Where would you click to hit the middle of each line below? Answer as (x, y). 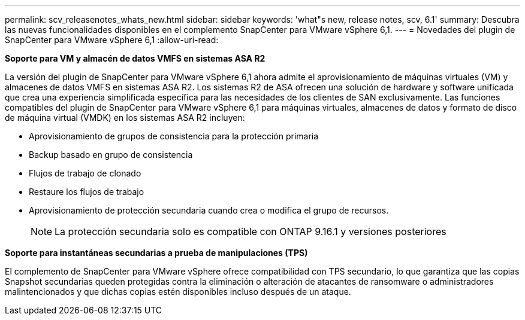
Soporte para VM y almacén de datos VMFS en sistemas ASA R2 (135, 58)
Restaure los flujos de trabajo (87, 192)
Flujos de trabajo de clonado (85, 173)
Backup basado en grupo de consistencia (111, 155)
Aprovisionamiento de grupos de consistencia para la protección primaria (174, 136)
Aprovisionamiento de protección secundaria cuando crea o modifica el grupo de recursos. (209, 210)
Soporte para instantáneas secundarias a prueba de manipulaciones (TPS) (156, 253)
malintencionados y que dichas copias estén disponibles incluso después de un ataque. (178, 292)
